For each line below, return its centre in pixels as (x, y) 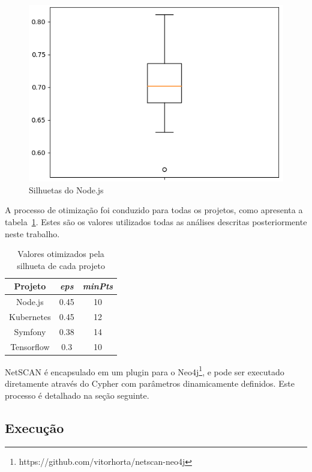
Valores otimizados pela (61, 254)
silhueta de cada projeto (61, 265)
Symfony (30, 331)
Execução (34, 427)
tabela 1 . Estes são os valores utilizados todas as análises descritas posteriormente (156, 221)
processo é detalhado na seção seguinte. (77, 395)
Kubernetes (30, 317)
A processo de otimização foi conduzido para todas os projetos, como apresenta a (154, 210)
